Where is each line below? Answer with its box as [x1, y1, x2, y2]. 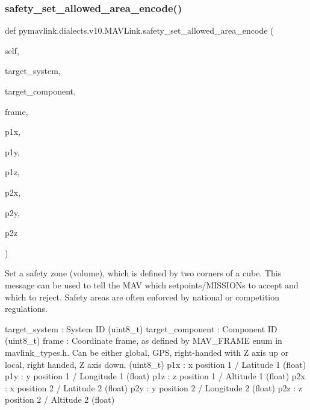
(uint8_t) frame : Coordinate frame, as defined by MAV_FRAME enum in [5, 334, 282, 347]
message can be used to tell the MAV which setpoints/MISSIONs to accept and [5, 278, 299, 291]
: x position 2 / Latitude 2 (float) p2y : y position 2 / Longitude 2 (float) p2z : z [5, 381, 303, 394]
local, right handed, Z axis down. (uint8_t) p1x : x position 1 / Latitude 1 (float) [5, 358, 306, 370]
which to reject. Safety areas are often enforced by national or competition [5, 290, 280, 303]
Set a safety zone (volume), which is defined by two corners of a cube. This [5, 267, 282, 279]
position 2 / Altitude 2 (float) [5, 393, 115, 406]
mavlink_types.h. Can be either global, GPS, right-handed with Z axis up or [5, 346, 289, 358]
